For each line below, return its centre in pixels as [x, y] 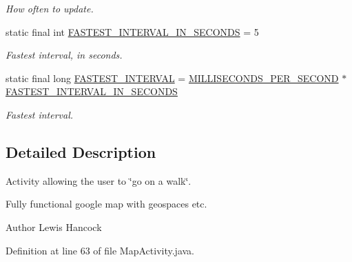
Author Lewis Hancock [54, 226]
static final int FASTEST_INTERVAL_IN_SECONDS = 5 [132, 31]
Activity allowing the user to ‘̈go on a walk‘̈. [99, 180]
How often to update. [50, 8]
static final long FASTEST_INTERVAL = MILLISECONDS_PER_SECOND [172, 78]
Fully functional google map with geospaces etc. [106, 204]
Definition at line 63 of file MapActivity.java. [100, 250]
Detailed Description [81, 151]
